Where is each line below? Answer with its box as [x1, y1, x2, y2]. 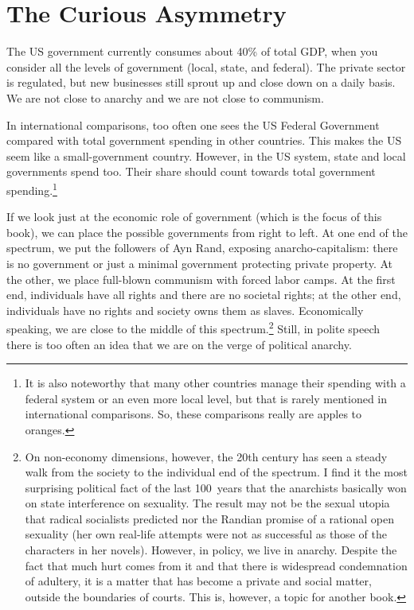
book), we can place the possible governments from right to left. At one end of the [6, 223, 408, 240]
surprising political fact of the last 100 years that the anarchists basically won [25, 479, 407, 495]
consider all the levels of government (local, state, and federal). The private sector [6, 58, 406, 75]
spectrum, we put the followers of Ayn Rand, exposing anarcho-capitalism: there [6, 239, 398, 256]
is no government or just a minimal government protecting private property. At [6, 254, 393, 271]
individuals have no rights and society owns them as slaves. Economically [6, 301, 364, 318]
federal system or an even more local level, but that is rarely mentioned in [25, 390, 388, 406]
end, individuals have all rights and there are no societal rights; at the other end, [6, 286, 401, 303]
